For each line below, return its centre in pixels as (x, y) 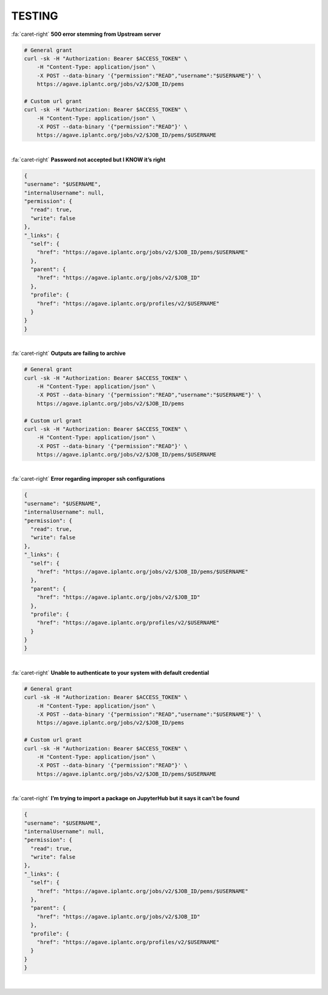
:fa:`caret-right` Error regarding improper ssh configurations (88, 479)
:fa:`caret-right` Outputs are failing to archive (68, 354)
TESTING (35, 16)
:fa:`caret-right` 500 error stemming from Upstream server (86, 34)
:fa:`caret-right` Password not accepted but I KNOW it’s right (88, 159)
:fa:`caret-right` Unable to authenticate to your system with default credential (110, 672)
